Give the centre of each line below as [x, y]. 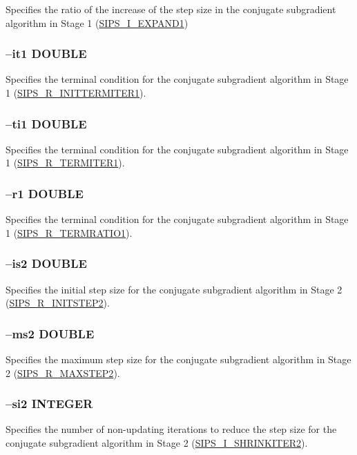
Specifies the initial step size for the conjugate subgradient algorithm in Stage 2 [174, 289]
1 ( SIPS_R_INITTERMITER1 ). [76, 93]
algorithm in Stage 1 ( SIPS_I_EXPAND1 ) [97, 22]
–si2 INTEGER [49, 404]
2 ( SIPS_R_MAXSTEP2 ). [63, 372]
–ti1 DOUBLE [46, 123]
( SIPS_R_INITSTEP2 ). [58, 303]
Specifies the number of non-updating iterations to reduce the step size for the [171, 429]
